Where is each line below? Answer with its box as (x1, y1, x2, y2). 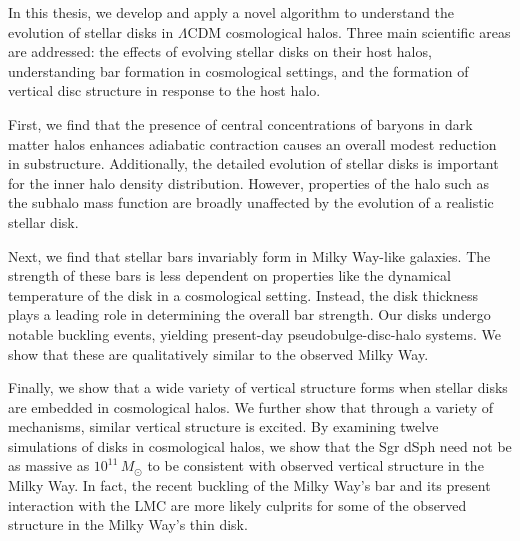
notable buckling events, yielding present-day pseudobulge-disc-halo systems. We (8, 323, 501, 344)
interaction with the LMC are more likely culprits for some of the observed (8, 494, 467, 515)
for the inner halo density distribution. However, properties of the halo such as (8, 172, 489, 193)
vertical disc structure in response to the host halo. (8, 80, 321, 101)
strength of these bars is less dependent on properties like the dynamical (8, 265, 451, 286)
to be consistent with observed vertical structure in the (147, 455, 484, 476)
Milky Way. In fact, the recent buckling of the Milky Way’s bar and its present (8, 475, 491, 496)
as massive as (8, 455, 90, 476)
